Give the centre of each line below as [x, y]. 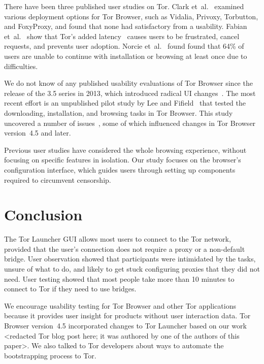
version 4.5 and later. [38, 133]
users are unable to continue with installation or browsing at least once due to [126, 56]
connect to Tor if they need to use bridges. [70, 289]
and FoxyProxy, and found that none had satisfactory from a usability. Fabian [126, 26]
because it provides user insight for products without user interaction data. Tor [127, 316]
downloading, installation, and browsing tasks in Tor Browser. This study [119, 112]
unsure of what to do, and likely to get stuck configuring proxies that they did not [132, 269]
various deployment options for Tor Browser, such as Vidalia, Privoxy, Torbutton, [131, 16]
